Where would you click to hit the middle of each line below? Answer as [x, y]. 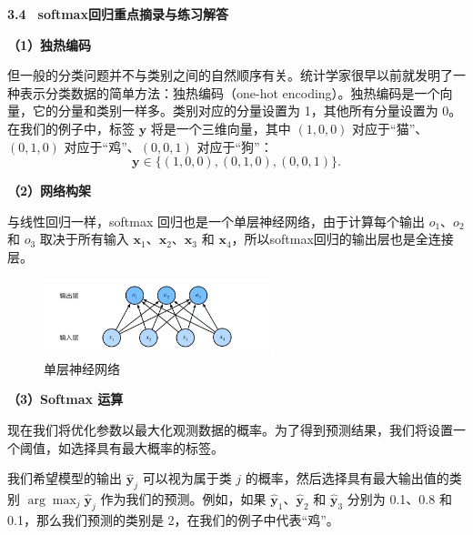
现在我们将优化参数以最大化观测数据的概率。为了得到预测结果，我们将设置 [230, 429]
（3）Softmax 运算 [65, 399]
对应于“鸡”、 [102, 146]
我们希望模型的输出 [65, 478]
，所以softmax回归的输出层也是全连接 [342, 239]
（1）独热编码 [50, 44]
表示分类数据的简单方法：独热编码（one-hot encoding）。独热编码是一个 [230, 92]
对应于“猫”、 [390, 128]
